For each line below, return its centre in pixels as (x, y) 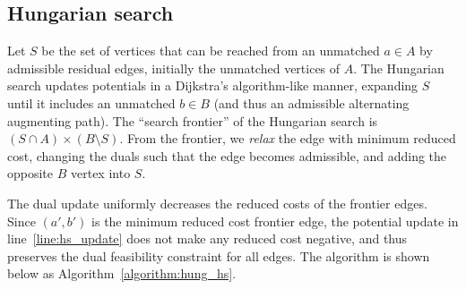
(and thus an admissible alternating (311, 102)
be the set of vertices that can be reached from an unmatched (211, 51)
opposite (30, 173)
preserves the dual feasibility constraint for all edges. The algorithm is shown (219, 255)
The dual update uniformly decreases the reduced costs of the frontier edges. (217, 203)
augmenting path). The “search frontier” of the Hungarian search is (193, 120)
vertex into (101, 173)
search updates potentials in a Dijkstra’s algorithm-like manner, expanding (213, 85)
